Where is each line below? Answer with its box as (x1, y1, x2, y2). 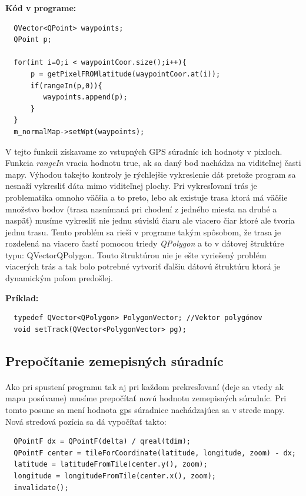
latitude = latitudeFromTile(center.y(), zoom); (14, 460, 208, 469)
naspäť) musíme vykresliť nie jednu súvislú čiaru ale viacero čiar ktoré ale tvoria (5, 214, 295, 227)
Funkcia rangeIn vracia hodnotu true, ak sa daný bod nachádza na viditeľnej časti (5, 157, 301, 169)
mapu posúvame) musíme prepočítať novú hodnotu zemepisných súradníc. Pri (5, 392, 287, 404)
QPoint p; (14, 35, 52, 44)
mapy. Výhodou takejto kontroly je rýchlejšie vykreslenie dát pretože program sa (5, 168, 296, 180)
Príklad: (5, 291, 39, 304)
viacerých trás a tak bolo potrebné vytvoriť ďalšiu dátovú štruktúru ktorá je (5, 260, 280, 272)
